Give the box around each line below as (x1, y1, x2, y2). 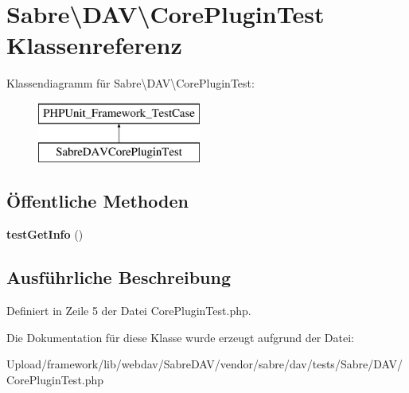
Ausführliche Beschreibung (6, 265, 231, 290)
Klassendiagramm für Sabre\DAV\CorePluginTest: (6, 75, 255, 91)
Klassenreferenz (6, 29, 182, 61)
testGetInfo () (6, 226, 84, 243)
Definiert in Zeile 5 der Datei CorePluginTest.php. (6, 302, 251, 319)
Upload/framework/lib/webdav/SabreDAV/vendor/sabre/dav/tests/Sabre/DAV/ (6, 356, 403, 372)
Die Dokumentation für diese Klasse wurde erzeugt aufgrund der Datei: (6, 329, 354, 345)
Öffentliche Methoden (6, 189, 189, 213)
